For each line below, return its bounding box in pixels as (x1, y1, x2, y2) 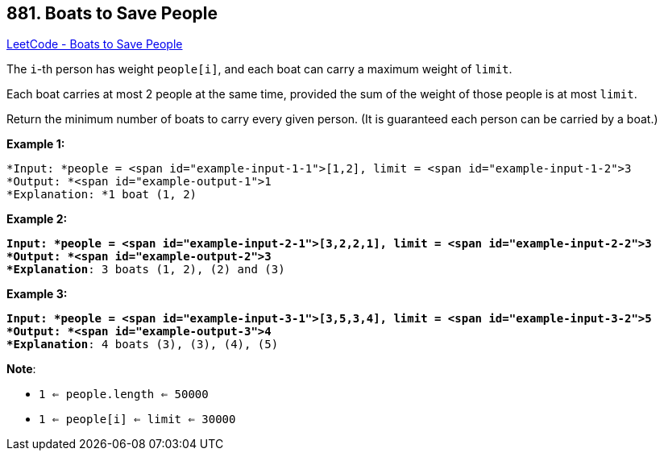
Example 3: (6, 287, 68, 301)
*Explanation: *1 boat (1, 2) (6, 188, 197, 201)
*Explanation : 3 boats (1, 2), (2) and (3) (6, 263, 285, 276)
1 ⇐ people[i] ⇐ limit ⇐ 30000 (39, 413, 236, 426)
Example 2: (6, 212, 68, 226)
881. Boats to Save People (6, 3, 218, 23)
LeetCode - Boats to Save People (6, 37, 183, 52)
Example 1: (6, 137, 65, 152)
